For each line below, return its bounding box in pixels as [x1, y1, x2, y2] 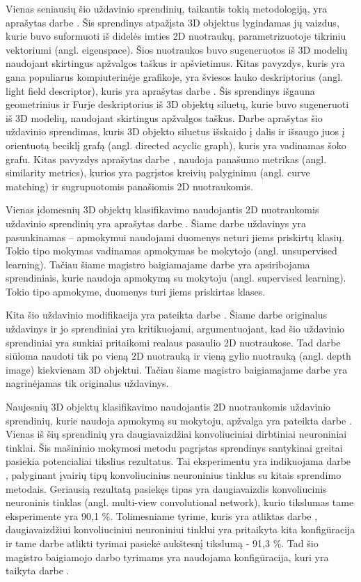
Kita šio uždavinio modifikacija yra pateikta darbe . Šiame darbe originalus [6, 307, 327, 322]
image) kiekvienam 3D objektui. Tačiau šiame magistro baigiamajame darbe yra [6, 362, 348, 376]
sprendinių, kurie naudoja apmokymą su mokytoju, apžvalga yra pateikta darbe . [6, 413, 352, 427]
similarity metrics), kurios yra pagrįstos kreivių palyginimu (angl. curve [6, 165, 310, 180]
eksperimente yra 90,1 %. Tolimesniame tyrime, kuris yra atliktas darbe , [6, 508, 318, 523]
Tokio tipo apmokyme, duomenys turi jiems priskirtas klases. [6, 284, 266, 298]
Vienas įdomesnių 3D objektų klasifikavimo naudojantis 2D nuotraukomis [6, 202, 319, 217]
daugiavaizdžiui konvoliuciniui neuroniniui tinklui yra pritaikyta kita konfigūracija [6, 522, 355, 537]
